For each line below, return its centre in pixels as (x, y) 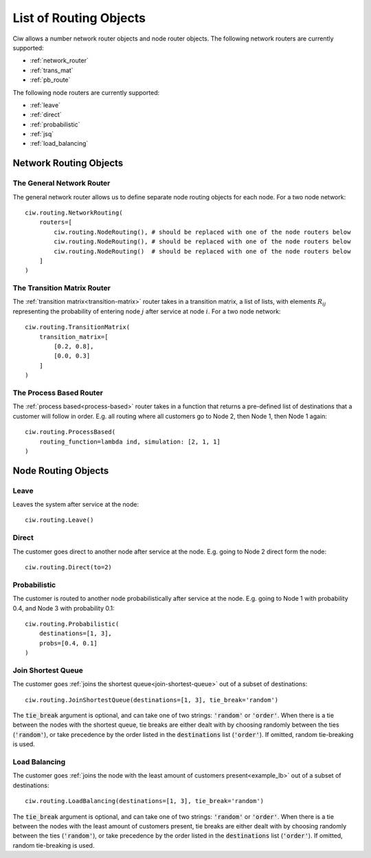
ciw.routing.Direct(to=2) (69, 567)
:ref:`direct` (46, 115)
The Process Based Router (58, 393)
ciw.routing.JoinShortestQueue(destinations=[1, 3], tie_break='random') (152, 700)
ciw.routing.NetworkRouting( (74, 213)
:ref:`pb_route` (50, 80)
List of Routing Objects (79, 18)
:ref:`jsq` (42, 134)
